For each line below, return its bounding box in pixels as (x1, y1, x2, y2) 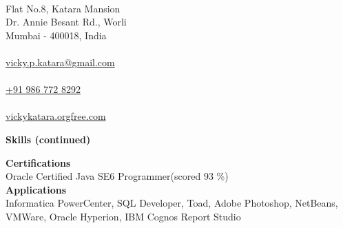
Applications (6, 182, 67, 196)
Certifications (6, 155, 71, 169)
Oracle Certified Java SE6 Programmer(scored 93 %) (6, 169, 229, 183)
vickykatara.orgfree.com (6, 109, 106, 123)
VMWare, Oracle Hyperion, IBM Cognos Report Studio (6, 209, 241, 223)
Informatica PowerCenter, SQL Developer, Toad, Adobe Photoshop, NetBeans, (6, 196, 338, 210)
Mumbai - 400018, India (6, 28, 107, 42)
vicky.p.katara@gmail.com (6, 54, 115, 69)
